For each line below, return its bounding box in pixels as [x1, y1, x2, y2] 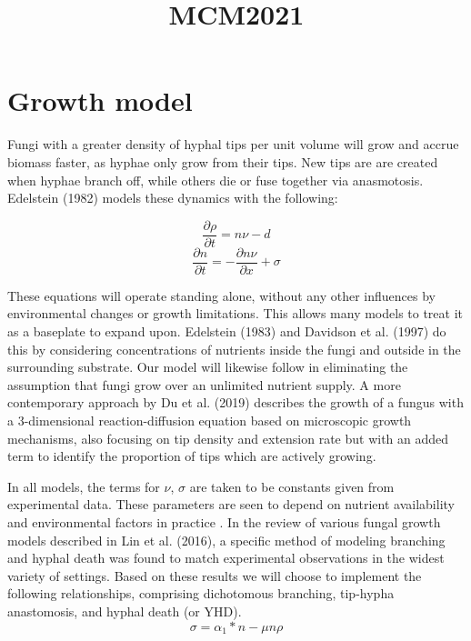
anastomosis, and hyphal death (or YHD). [7, 601, 242, 620]
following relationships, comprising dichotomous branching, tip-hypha [7, 584, 395, 603]
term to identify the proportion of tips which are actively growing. [7, 446, 376, 466]
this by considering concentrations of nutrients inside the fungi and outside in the [7, 339, 461, 358]
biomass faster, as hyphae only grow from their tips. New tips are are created [7, 152, 438, 171]
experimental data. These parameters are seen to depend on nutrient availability [7, 495, 455, 514]
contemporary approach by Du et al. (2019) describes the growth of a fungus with [7, 393, 464, 412]
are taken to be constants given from [189, 476, 395, 496]
